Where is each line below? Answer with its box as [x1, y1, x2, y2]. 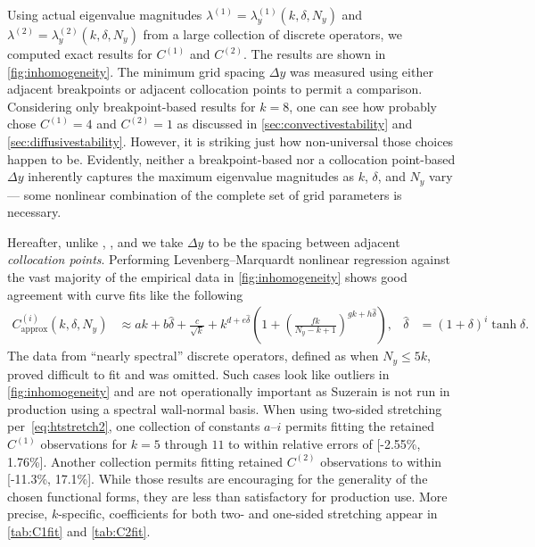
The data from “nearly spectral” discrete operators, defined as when [7, 346, 379, 365]
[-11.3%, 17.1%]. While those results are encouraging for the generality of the [7, 469, 428, 488]
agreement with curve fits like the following [7, 285, 243, 303]
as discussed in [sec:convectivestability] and [177, 114, 413, 133]
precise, [7, 504, 48, 523]
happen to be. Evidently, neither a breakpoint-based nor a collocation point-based [7, 149, 456, 168]
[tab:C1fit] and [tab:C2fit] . [7, 522, 151, 540]
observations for [40, 435, 128, 453]
